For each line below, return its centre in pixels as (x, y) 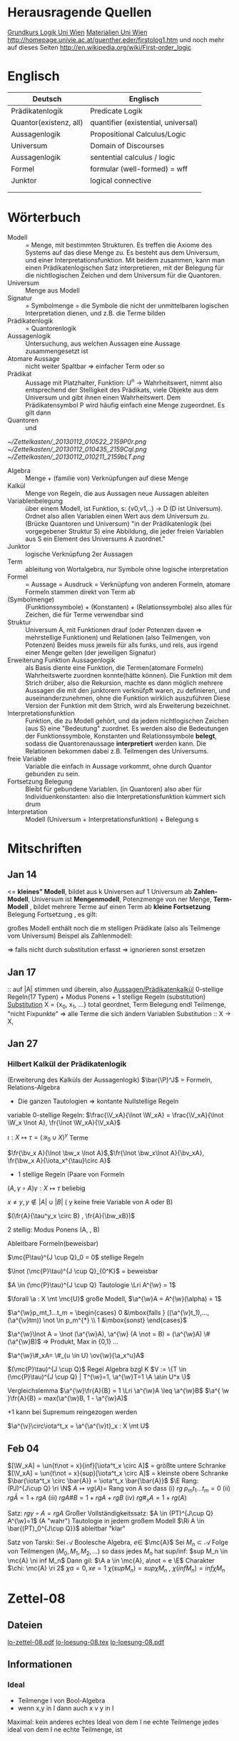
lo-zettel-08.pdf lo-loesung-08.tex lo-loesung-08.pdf (86, 1643)
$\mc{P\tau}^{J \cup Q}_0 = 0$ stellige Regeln (76, 1257)
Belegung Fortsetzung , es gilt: (52, 915)
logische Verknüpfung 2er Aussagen (79, 554)
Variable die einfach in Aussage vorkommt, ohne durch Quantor (119, 766)
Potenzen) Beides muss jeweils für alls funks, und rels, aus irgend (122, 645)
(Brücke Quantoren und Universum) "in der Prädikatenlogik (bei (118, 524)
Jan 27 (22, 1044)
